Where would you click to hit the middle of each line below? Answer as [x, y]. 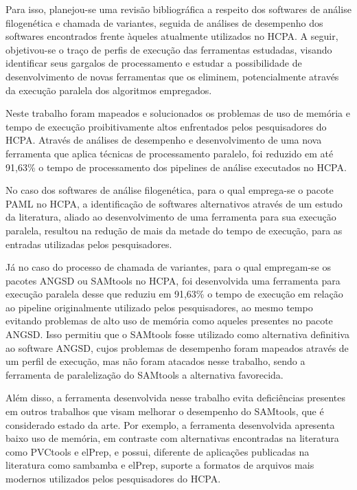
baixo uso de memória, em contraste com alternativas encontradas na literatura [172, 438]
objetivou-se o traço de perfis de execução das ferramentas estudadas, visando [169, 49]
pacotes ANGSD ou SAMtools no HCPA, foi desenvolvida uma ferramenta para [173, 280]
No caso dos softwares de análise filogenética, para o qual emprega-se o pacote [170, 190]
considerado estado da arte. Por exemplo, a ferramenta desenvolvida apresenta [170, 424]
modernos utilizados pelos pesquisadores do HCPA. [113, 478]
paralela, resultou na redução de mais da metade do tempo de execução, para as [174, 230]
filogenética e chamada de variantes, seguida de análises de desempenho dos [164, 22]
